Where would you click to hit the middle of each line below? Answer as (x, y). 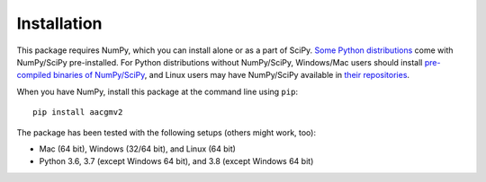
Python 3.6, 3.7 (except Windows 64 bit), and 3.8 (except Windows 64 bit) (176, 161)
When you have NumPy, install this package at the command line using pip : (157, 91)
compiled (34, 75)
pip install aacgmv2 (78, 113)
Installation (59, 23)
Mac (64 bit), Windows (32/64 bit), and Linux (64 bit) (137, 149)
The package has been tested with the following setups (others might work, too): (166, 132)
